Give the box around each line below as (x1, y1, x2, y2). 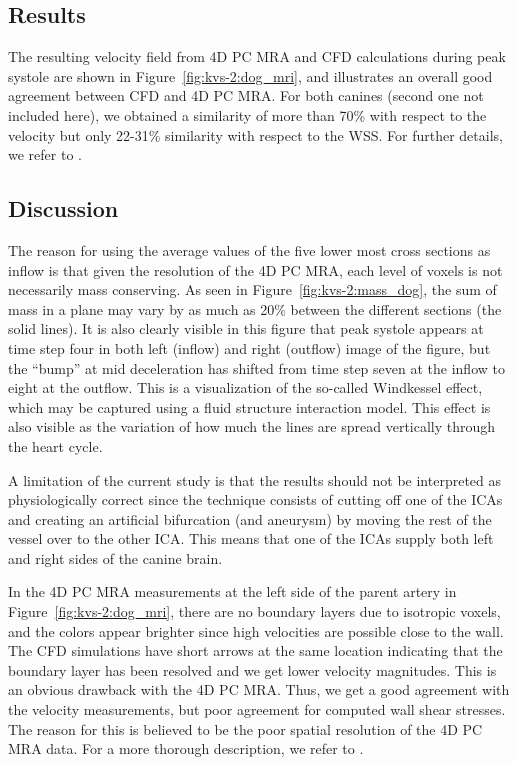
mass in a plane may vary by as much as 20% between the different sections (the (8, 298, 502, 319)
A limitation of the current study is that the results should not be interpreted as (8, 469, 502, 490)
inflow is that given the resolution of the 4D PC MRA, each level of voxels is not (8, 259, 503, 280)
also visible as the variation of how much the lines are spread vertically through (8, 416, 496, 437)
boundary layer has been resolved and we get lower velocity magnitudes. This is (8, 659, 497, 680)
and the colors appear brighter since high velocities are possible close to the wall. (8, 620, 504, 641)
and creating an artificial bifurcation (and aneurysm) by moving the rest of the (8, 508, 492, 529)
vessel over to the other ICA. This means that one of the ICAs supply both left (8, 528, 494, 549)
